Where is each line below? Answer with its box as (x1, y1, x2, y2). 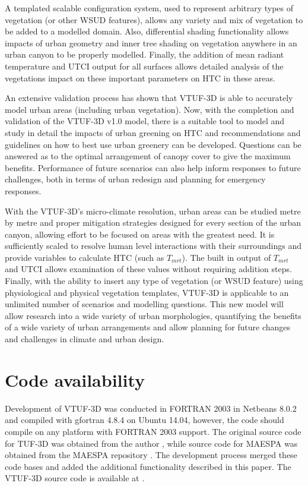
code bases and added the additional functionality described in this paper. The (5, 460, 291, 472)
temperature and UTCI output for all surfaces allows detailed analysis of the (5, 59, 284, 72)
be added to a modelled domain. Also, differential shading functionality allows (5, 25, 289, 37)
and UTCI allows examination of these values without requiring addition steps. (5, 263, 292, 275)
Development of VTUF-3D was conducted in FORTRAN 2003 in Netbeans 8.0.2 (5, 402, 297, 414)
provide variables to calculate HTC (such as (5, 251, 164, 263)
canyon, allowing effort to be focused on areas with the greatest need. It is (5, 228, 275, 240)
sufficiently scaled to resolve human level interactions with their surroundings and (5, 239, 301, 252)
